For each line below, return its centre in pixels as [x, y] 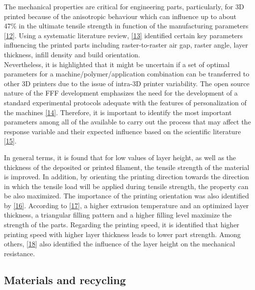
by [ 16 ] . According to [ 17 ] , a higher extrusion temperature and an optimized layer [127, 205]
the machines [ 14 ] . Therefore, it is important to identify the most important [118, 112]
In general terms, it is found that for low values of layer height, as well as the [120, 157]
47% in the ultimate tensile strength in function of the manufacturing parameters [126, 26]
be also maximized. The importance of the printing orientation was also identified [127, 196]
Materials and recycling [65, 279]
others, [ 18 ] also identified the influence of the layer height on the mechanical [120, 244]
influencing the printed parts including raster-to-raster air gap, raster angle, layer [126, 45]
